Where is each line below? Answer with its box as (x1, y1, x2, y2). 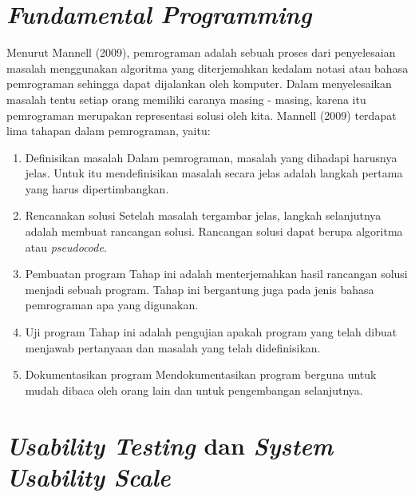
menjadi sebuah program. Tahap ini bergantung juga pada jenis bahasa (25, 280, 374, 297)
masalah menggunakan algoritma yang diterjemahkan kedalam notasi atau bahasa (6, 59, 409, 76)
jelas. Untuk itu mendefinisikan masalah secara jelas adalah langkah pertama (25, 165, 403, 181)
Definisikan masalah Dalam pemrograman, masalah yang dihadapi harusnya (25, 149, 397, 165)
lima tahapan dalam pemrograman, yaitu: (6, 122, 211, 139)
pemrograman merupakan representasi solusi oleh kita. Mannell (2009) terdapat (6, 106, 397, 123)
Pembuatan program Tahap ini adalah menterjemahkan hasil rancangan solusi (25, 265, 408, 282)
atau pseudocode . (25, 238, 107, 255)
